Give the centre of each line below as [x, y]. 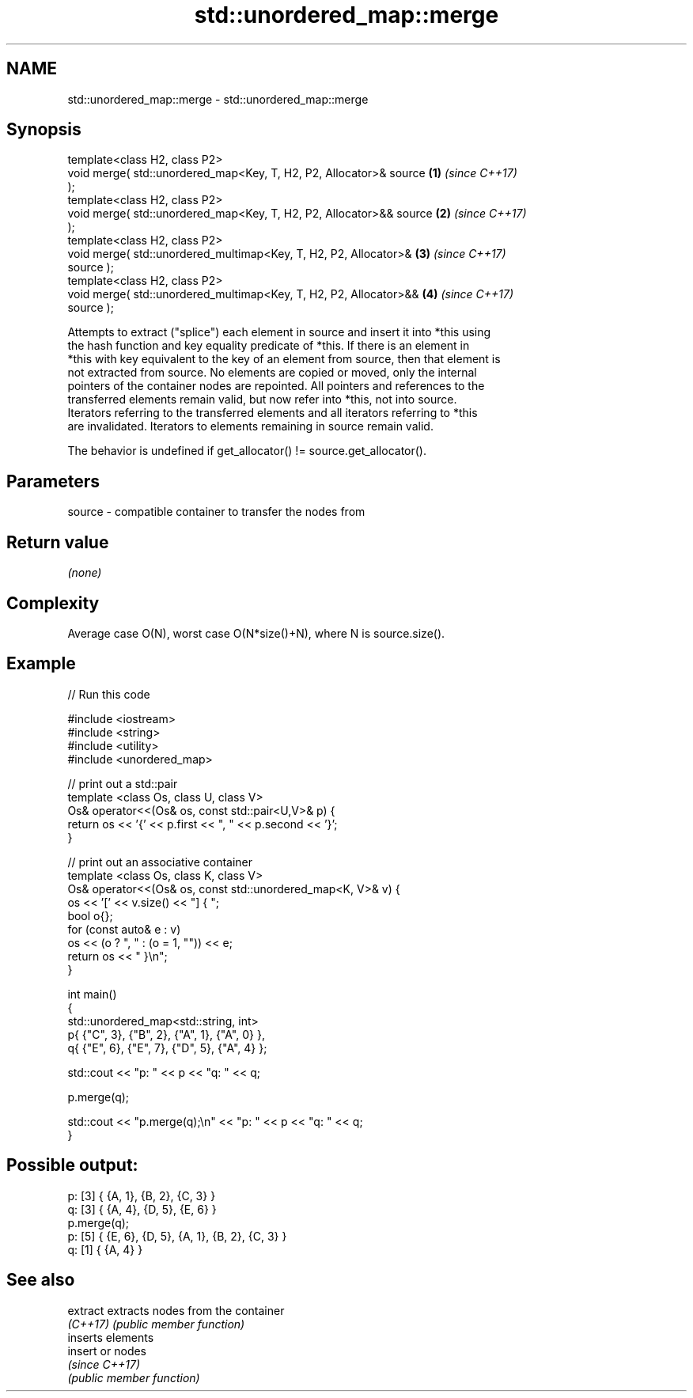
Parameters [53, 481]
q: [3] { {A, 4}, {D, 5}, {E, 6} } [142, 1209]
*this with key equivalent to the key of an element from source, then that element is [284, 359]
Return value [58, 542]
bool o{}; [90, 915]
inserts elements [111, 1337]
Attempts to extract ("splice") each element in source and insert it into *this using [279, 332]
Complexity [53, 603]
